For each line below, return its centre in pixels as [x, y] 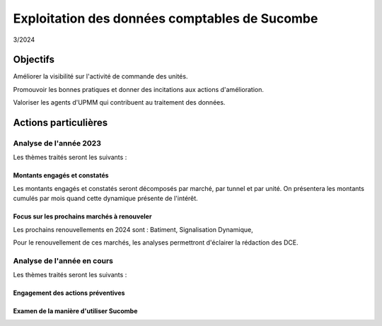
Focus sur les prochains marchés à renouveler [82, 216]
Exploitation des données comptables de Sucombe [166, 18]
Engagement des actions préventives [69, 293]
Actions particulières [60, 123]
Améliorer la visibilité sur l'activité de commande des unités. [100, 76]
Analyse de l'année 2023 [57, 144]
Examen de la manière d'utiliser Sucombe [75, 311]
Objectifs [34, 60]
